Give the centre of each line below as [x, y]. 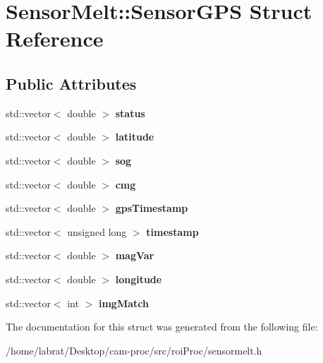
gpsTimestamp [152, 208]
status [130, 113]
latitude [135, 137]
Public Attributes [71, 83]
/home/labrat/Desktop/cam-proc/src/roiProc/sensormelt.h [134, 350]
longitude [139, 279]
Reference [55, 38]
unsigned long [97, 231]
